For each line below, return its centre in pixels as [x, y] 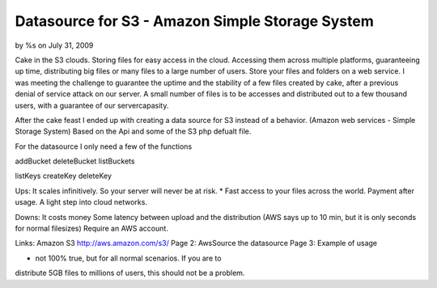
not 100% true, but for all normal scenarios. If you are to [128, 258]
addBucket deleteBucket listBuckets [75, 161]
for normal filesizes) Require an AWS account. [92, 229]
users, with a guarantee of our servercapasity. [92, 105]
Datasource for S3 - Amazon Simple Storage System [194, 21]
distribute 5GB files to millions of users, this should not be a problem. [130, 273]
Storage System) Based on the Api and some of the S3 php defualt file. [133, 131]
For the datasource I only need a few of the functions [104, 146]
